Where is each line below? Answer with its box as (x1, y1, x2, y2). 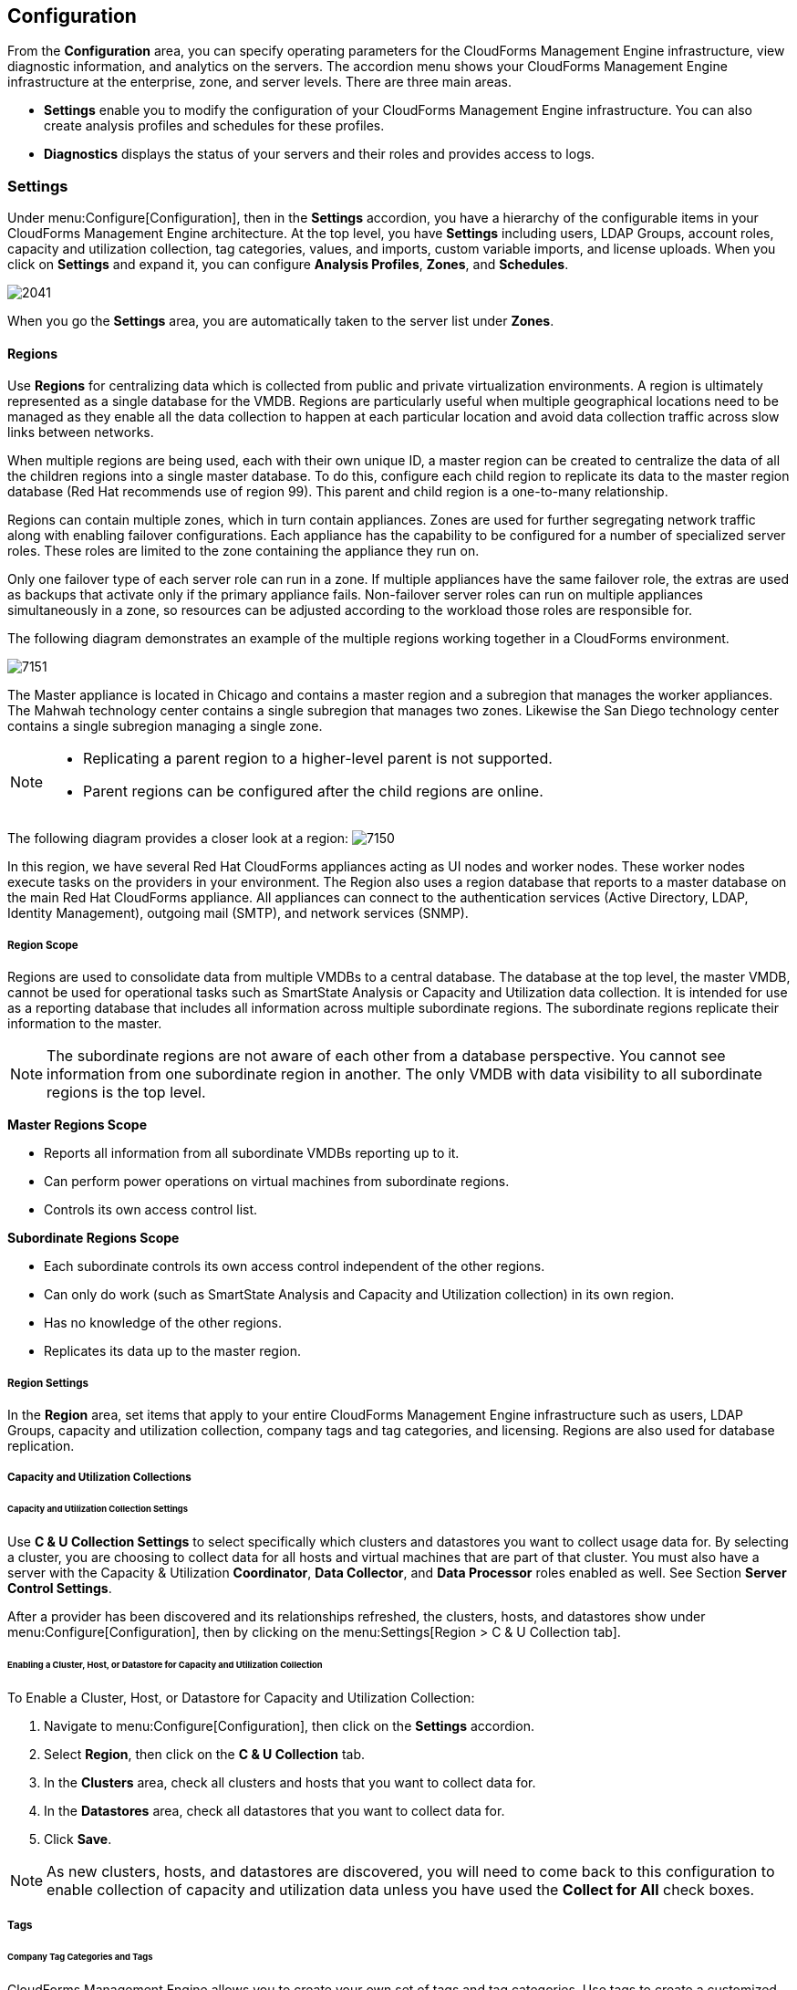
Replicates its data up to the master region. (44, 1343, 302, 1360)
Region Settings (7, 1376, 89, 1390)
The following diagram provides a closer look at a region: (7, 830, 349, 847)
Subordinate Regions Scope (7, 1230, 180, 1246)
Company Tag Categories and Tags (7, 1951, 153, 1962)
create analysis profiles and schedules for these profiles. (44, 118, 385, 134)
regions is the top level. (47, 1083, 206, 1102)
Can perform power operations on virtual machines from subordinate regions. (44, 1173, 510, 1190)
